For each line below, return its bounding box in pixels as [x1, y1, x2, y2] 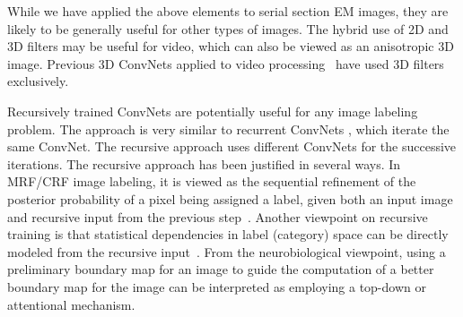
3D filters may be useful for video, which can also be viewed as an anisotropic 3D [7, 37, 454, 56]
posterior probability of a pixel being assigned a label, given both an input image [7, 189, 453, 208]
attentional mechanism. [7, 295, 135, 313]
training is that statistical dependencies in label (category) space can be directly [7, 225, 449, 244]
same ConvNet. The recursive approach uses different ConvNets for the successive [7, 137, 457, 156]
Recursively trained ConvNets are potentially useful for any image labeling [7, 101, 418, 120]
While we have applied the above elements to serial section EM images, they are [7, 2, 449, 20]
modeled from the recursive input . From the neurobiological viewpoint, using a [7, 242, 446, 261]
